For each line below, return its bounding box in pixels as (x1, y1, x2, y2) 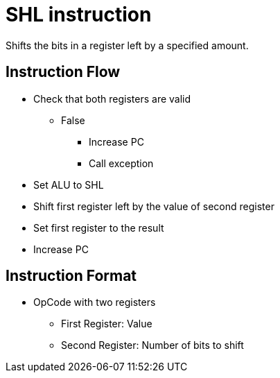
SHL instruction (6, 3, 152, 26)
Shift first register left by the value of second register (33, 200, 274, 212)
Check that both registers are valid (33, 92, 191, 105)
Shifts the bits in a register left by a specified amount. (6, 39, 249, 51)
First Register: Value (61, 318, 152, 330)
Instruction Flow (6, 63, 121, 81)
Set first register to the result (33, 221, 164, 234)
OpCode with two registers (33, 296, 156, 309)
